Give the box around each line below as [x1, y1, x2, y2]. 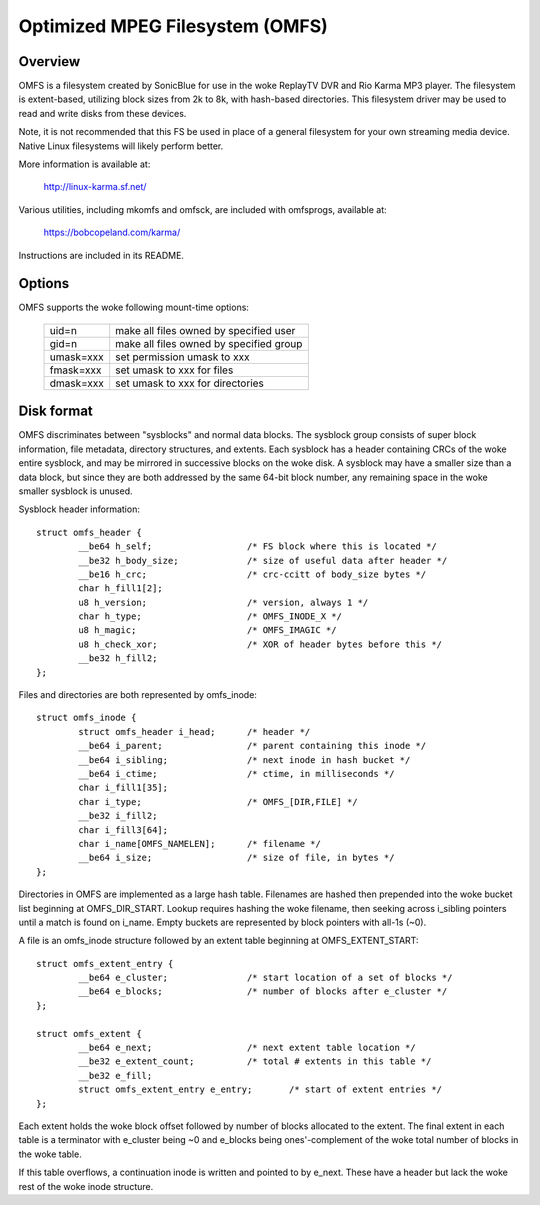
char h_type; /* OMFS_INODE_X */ [78, 611, 342, 622]
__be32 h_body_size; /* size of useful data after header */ [78, 555, 448, 566]
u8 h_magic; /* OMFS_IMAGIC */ [78, 625, 337, 636]
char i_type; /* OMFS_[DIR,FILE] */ [78, 796, 359, 807]
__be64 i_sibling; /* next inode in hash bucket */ [78, 754, 411, 765]
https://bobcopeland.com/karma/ [43, 226, 181, 239]
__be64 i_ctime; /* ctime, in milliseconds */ [78, 768, 395, 779]
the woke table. [18, 1148, 82, 1160]
